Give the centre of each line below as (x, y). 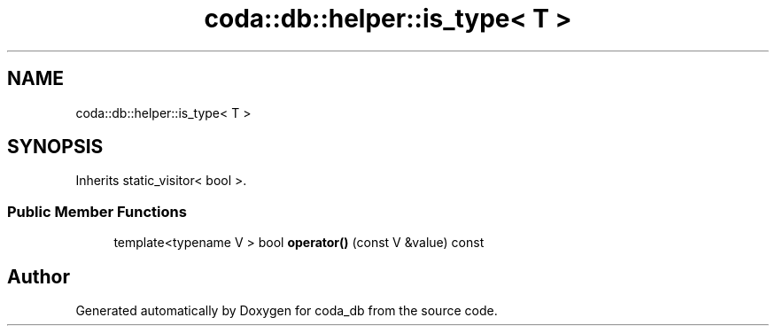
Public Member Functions (97, 211)
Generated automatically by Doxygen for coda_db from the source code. (287, 311)
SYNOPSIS (55, 147)
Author (39, 276)
